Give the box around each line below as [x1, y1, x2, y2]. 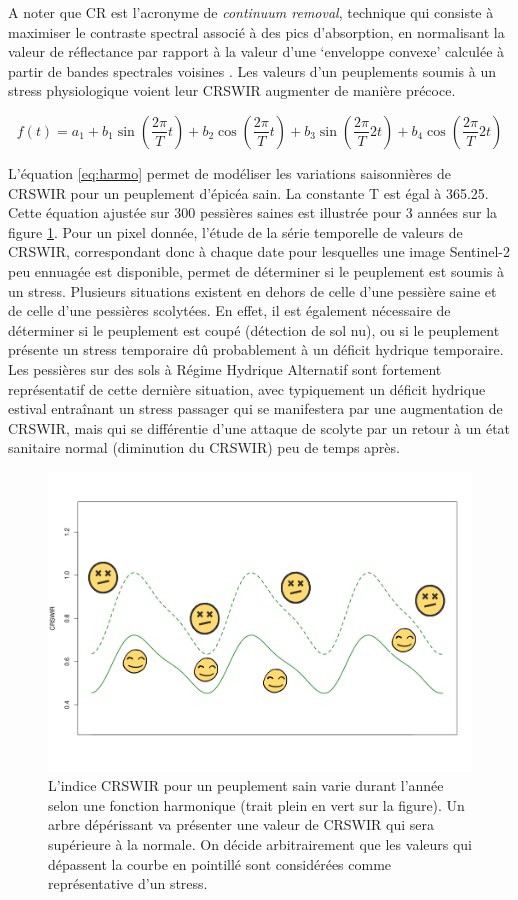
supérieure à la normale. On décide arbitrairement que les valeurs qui [48, 833, 473, 854]
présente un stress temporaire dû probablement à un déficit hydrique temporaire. [8, 339, 504, 360]
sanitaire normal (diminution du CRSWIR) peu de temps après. [8, 437, 400, 458]
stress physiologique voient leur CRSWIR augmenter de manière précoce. [8, 80, 456, 101]
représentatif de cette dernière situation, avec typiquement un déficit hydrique [8, 378, 486, 399]
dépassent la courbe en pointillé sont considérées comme [48, 853, 392, 874]
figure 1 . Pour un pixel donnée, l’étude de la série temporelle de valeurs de [8, 221, 463, 242]
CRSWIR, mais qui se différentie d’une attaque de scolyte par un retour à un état [8, 417, 511, 438]
